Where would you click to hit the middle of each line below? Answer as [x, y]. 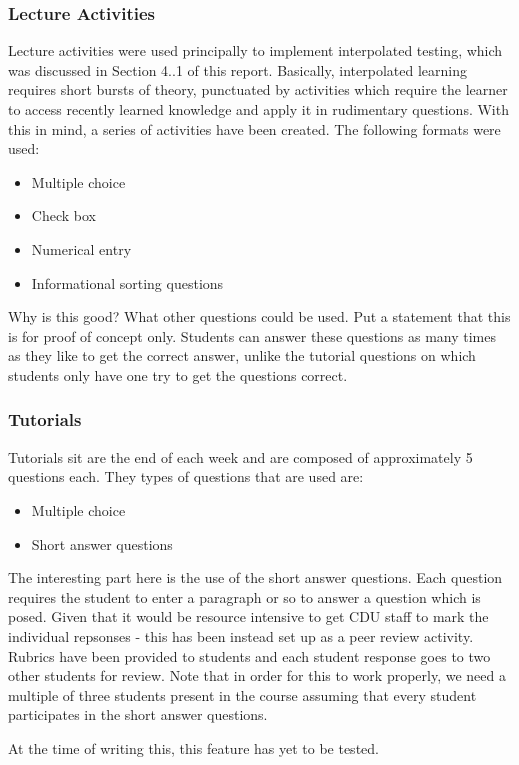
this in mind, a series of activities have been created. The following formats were [254, 128]
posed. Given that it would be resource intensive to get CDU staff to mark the [248, 616]
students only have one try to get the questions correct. [178, 374]
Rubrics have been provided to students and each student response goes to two [249, 655]
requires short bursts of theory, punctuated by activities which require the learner [258, 89]
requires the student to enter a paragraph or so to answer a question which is [244, 596]
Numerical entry [81, 248]
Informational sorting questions [127, 282]
